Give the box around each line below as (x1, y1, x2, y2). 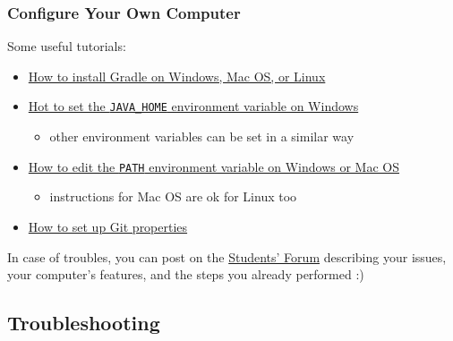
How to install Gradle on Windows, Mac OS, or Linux (28, 66, 326, 85)
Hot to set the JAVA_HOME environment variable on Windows (28, 97, 359, 115)
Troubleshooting (7, 309, 160, 337)
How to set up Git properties (28, 217, 188, 235)
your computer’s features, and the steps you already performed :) (7, 265, 364, 284)
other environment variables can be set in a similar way (49, 127, 355, 146)
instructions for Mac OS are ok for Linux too (49, 187, 297, 206)
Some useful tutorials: (7, 37, 126, 55)
